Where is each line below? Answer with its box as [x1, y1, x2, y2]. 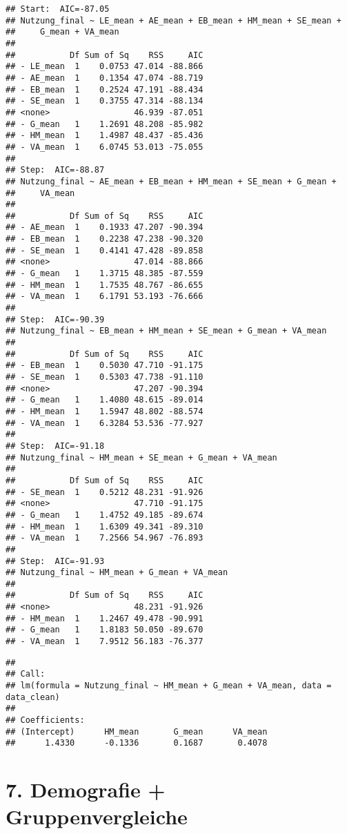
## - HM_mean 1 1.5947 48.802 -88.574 [6, 406, 204, 416]
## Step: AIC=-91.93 [6, 556, 105, 566]
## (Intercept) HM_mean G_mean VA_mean [6, 726, 268, 737]
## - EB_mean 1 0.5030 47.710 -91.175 [6, 360, 204, 371]
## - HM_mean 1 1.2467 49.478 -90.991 [6, 613, 204, 623]
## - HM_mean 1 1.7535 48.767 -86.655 [6, 280, 204, 290]
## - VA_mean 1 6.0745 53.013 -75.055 [6, 142, 204, 152]
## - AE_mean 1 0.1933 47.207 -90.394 [6, 222, 204, 233]
